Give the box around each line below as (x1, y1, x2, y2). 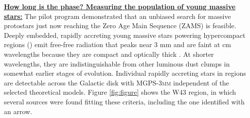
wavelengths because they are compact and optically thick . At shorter (4, 49, 214, 59)
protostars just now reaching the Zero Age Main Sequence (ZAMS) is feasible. (4, 20, 236, 31)
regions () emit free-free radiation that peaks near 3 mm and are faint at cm (4, 39, 232, 50)
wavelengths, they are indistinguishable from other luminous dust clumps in (4, 58, 230, 68)
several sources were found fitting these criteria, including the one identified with (4, 96, 245, 106)
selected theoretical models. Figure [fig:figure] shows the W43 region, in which (4, 87, 236, 97)
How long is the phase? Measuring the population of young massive (4, 1, 236, 11)
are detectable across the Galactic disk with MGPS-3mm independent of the (4, 77, 229, 87)
